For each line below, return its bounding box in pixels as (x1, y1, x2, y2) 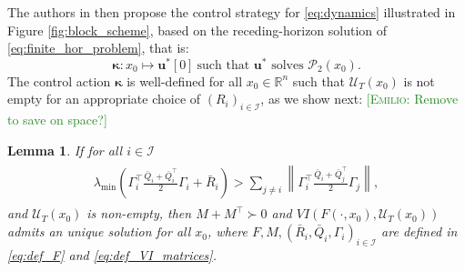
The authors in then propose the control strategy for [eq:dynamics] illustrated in (7, 3, 456, 21)
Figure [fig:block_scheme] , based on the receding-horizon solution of (7, 20, 388, 39)
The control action (7, 71, 111, 90)
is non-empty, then (86, 204, 192, 223)
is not (403, 71, 435, 90)
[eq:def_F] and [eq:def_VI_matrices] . (7, 245, 217, 264)
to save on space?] (7, 110, 107, 129)
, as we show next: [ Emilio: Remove (260, 89, 459, 108)
